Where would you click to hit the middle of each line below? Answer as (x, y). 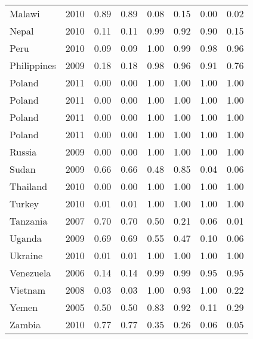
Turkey (24, 203)
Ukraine (26, 255)
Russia (23, 152)
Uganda (26, 238)
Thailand (29, 186)
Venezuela (30, 273)
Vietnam (28, 290)
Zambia (25, 324)
